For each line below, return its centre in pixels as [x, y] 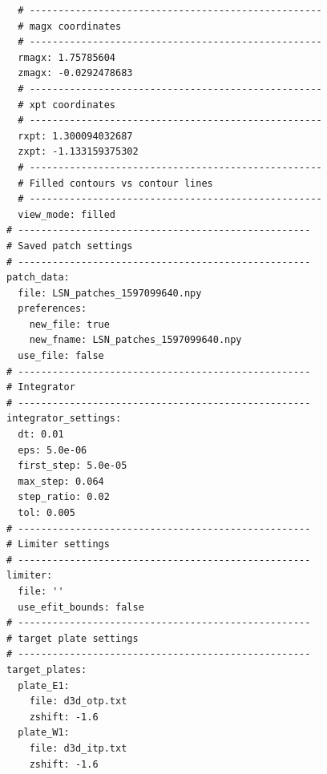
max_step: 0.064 [61, 481]
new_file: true [69, 324]
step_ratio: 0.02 [64, 497]
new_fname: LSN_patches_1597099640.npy [135, 340]
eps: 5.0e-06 [52, 450]
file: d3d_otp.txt [78, 701]
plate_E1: [44, 685]
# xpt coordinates [67, 105]
